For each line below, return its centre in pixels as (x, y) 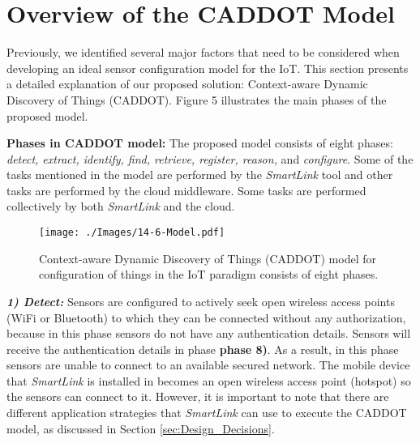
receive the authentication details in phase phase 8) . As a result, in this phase (203, 349)
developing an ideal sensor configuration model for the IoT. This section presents (208, 68)
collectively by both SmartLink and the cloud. (121, 206)
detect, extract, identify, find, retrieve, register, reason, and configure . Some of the (210, 158)
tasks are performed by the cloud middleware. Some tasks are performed (186, 190)
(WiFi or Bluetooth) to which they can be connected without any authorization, (206, 317)
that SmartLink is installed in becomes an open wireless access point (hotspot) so (209, 380)
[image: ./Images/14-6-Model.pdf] (132, 233)
